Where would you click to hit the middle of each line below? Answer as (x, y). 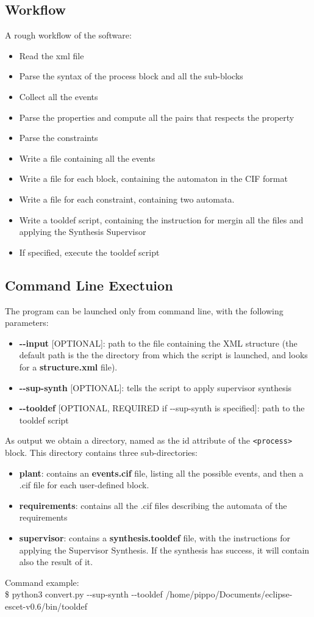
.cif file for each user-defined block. (84, 485)
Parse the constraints (59, 138)
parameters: (27, 323)
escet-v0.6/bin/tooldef (46, 606)
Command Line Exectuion (89, 285)
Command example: (42, 582)
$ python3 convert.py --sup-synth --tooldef (84, 594)
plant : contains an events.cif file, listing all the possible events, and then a (161, 473)
